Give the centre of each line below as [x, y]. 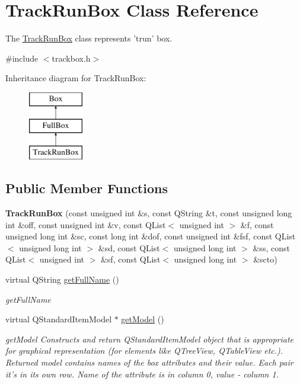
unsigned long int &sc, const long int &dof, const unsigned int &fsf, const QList [151, 236]
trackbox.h [71, 58]
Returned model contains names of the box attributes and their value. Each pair [149, 362]
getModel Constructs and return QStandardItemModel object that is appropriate [150, 339]
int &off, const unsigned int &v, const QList [86, 224]
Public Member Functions [87, 188]
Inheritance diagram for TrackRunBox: [76, 78]
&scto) [265, 259]
